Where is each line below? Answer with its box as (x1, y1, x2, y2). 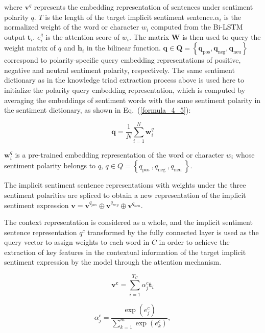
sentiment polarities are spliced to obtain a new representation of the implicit (4, 189, 246, 200)
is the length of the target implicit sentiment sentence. (45, 11, 215, 22)
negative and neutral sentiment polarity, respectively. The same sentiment (4, 64, 235, 75)
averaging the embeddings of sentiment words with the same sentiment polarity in (4, 94, 261, 105)
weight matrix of (4, 42, 56, 53)
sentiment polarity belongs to (4, 160, 96, 171)
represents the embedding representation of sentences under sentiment (34, 2, 253, 12)
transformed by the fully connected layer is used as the (87, 226, 259, 237)
